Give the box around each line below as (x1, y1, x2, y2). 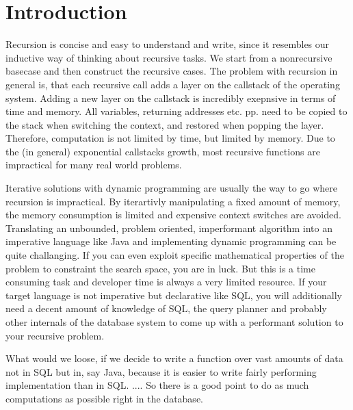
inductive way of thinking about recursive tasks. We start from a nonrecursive (5, 50, 332, 64)
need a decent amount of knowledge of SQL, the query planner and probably (5, 301, 327, 316)
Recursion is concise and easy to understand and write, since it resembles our (5, 37, 330, 51)
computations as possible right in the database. (5, 391, 203, 405)
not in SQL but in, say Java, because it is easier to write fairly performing (5, 364, 317, 379)
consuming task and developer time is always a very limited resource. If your (5, 274, 327, 289)
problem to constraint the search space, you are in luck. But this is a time (5, 261, 315, 275)
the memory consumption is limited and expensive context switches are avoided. (5, 207, 341, 222)
